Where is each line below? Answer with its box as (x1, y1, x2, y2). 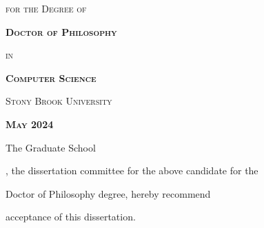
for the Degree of (6, 1, 87, 15)
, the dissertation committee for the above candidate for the (6, 163, 258, 178)
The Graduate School (6, 140, 96, 154)
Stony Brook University (6, 94, 112, 108)
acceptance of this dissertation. (6, 209, 136, 224)
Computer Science (6, 70, 97, 85)
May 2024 (6, 116, 54, 131)
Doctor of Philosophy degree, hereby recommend (6, 186, 211, 200)
